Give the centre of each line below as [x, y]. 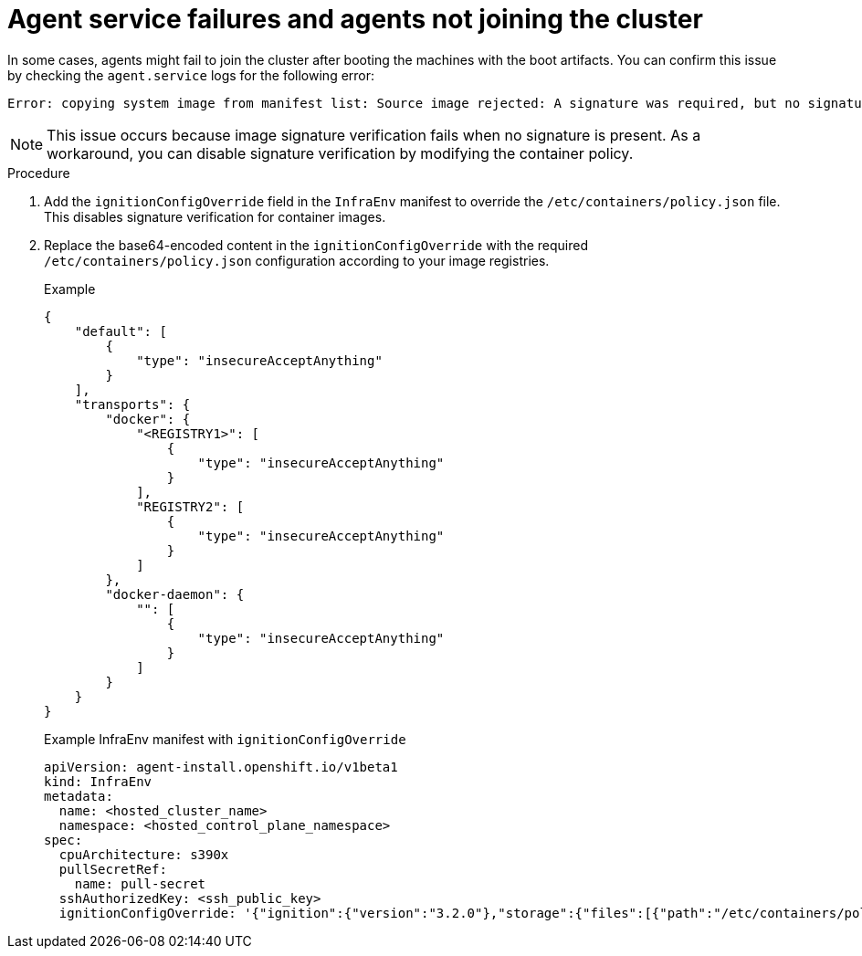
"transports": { [132, 404]
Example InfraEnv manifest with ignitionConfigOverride [225, 739]
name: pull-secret [140, 883]
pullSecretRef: [113, 869]
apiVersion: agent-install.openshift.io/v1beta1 [221, 767]
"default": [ [121, 331]
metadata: [79, 796]
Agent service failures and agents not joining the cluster [355, 19]
